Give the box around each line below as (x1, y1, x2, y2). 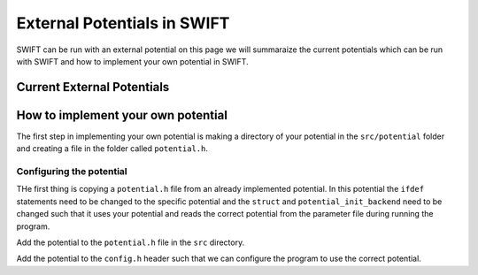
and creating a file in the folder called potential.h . (16, 143, 208, 154)
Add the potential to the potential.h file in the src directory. (16, 237, 245, 248)
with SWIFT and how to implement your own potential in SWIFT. (16, 56, 249, 66)
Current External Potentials (16, 80, 170, 95)
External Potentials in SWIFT (16, 13, 230, 33)
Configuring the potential (16, 165, 127, 178)
